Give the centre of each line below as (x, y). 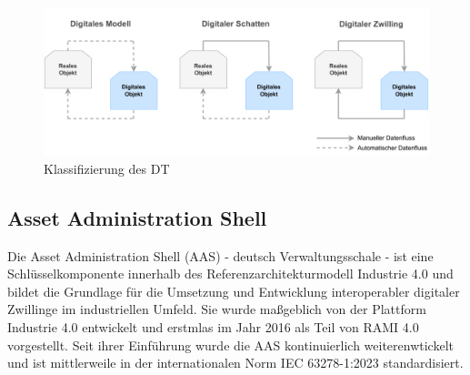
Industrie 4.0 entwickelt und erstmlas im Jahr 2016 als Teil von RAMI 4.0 (213, 326)
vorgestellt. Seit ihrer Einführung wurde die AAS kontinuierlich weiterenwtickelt (230, 345)
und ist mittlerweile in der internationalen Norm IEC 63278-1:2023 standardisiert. (235, 363)
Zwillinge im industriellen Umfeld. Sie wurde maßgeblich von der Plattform (217, 309)
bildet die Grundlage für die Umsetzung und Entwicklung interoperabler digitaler (234, 291)
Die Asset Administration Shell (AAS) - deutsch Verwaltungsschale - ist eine (220, 255)
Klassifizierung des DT (107, 168)
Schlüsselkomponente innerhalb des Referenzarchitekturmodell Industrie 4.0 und (230, 274)
